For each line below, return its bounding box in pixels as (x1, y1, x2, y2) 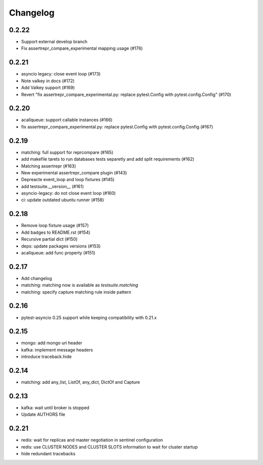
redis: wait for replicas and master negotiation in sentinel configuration (21, 437, 163, 443)
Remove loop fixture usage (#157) (21, 223, 89, 228)
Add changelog (21, 275, 52, 281)
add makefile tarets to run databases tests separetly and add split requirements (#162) (21, 156, 194, 162)
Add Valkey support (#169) (21, 85, 75, 91)
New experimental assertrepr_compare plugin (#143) (21, 169, 127, 175)
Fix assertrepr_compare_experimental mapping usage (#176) (21, 45, 143, 51)
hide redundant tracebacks (21, 451, 75, 457)
